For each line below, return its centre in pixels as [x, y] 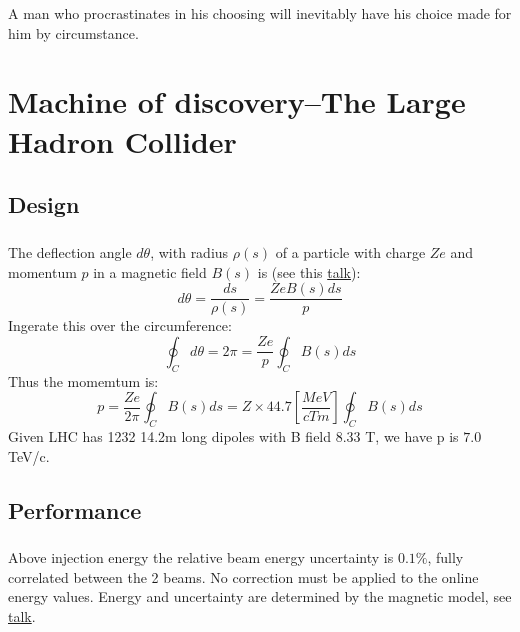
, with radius [189, 251]
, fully [445, 557]
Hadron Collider [122, 140]
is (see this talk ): [309, 271]
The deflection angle [70, 251]
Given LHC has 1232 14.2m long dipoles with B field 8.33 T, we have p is [233, 435]
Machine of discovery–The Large [237, 101]
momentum [42, 271]
